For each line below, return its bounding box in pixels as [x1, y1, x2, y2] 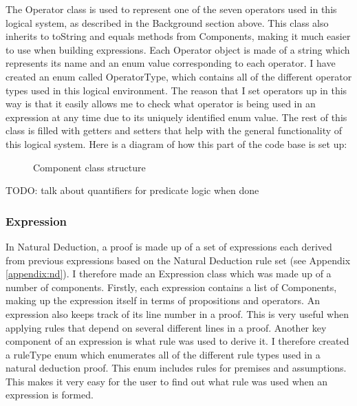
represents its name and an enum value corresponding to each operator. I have [6, 56, 336, 70]
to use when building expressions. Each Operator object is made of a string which [6, 42, 350, 56]
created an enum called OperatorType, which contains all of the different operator [6, 69, 352, 83]
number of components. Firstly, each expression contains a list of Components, [6, 279, 337, 294]
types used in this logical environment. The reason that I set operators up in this [6, 83, 347, 97]
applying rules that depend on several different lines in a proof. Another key [6, 320, 327, 334]
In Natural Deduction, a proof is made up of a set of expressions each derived [6, 239, 332, 253]
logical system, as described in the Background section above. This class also [6, 15, 329, 30]
